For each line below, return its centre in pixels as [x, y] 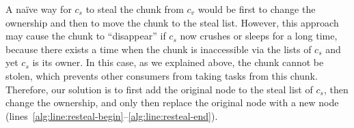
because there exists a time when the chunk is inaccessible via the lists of [159, 49]
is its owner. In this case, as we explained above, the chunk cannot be [178, 62]
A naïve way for [39, 9]
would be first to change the [257, 9]
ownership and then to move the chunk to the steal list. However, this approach [172, 22]
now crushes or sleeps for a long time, [259, 36]
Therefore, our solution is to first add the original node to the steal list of [159, 89]
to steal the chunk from [135, 9]
